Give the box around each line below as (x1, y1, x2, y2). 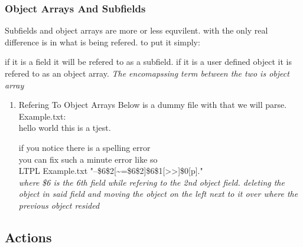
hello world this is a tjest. (18, 121, 111, 134)
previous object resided (18, 199, 100, 211)
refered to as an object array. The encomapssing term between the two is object (5, 67, 289, 79)
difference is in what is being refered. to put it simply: (5, 35, 200, 48)
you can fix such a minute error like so (18, 153, 158, 165)
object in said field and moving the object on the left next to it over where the (18, 187, 298, 200)
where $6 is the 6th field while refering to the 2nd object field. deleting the (18, 176, 285, 188)
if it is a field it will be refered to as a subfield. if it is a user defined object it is (5, 55, 292, 68)
